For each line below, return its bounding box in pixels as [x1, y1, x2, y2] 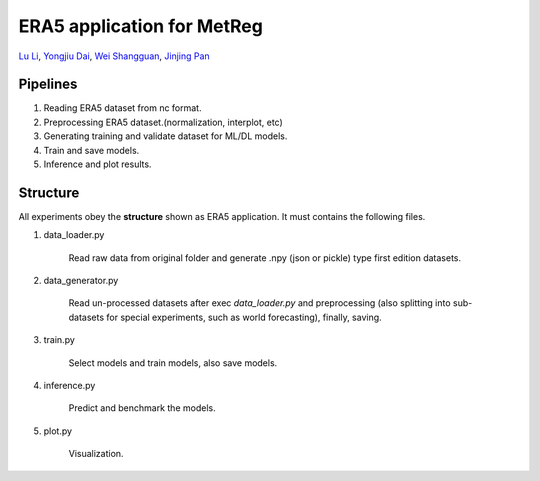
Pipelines [18, 76, 78, 93]
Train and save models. [43, 144, 140, 156]
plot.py [43, 425, 73, 437]
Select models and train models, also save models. [68, 356, 278, 369]
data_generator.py [43, 275, 119, 287]
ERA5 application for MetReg [18, 15, 264, 37]
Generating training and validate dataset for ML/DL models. [43, 130, 288, 142]
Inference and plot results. [43, 158, 152, 170]
